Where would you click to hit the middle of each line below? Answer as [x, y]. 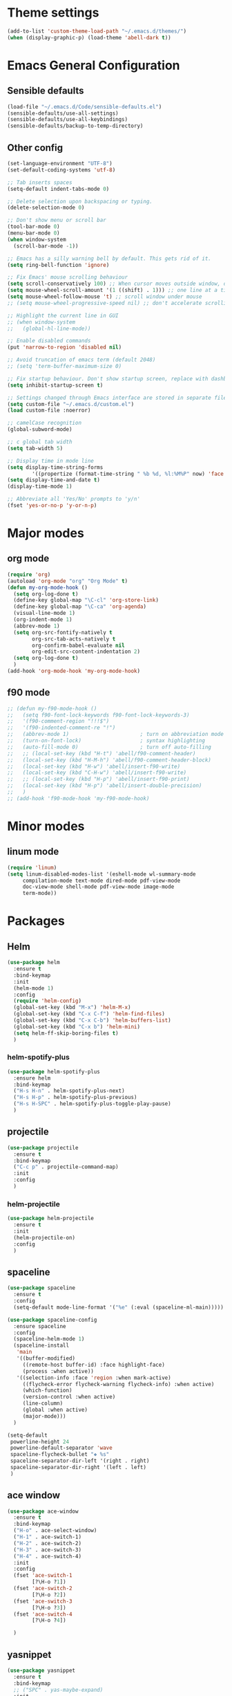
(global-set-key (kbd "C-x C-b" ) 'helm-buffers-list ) [92, 1021]
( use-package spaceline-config [52, 1320]
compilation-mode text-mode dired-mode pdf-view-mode [101, 881]
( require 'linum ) [32, 867]
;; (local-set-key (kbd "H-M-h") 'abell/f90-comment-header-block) [109, 760]
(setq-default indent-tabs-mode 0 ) [58, 189]
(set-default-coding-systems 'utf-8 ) [61, 170]
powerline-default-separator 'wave [61, 1448]
